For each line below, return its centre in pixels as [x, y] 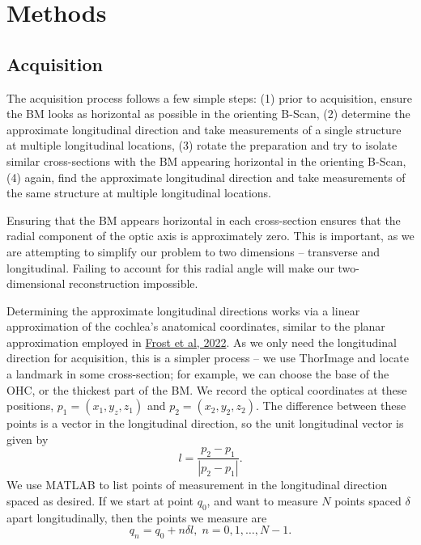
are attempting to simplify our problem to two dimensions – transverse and [193, 251]
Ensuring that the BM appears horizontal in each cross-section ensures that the [204, 220]
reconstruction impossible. [134, 283]
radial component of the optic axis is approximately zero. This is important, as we [210, 236]
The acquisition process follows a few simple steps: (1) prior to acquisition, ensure [209, 97]
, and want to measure [262, 500]
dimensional [36, 283]
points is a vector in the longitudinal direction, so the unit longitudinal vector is [205, 423]
